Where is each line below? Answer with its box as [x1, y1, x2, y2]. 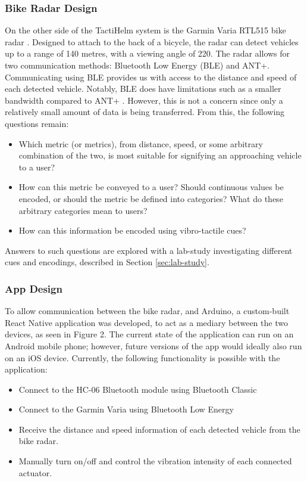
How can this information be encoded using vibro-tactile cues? [18, 224, 246, 237]
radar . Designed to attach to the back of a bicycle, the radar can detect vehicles [5, 35, 299, 48]
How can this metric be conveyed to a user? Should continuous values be [18, 181, 284, 193]
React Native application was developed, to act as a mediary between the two [5, 316, 288, 328]
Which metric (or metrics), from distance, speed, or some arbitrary [18, 137, 263, 150]
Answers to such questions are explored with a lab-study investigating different [5, 244, 293, 256]
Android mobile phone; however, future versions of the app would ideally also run [5, 339, 302, 352]
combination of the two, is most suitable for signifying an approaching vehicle [18, 149, 302, 162]
